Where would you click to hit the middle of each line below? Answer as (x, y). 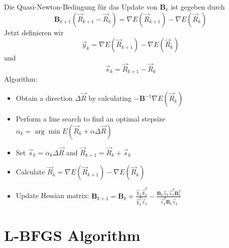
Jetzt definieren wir (34, 32)
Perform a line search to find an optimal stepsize (91, 119)
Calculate (30, 172)
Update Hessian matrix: (52, 195)
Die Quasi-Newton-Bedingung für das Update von (81, 7)
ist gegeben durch (198, 7)
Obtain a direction (44, 98)
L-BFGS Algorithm (72, 235)
